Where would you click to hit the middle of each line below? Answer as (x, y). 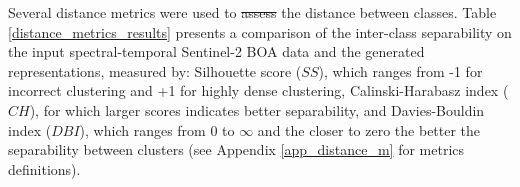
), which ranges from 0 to (157, 129)
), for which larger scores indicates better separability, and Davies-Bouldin (257, 109)
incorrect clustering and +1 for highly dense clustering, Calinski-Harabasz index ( (258, 90)
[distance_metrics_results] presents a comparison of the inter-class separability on (260, 31)
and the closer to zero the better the (369, 129)
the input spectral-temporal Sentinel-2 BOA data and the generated (216, 51)
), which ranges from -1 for (400, 70)
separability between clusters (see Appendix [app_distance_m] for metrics (236, 149)
